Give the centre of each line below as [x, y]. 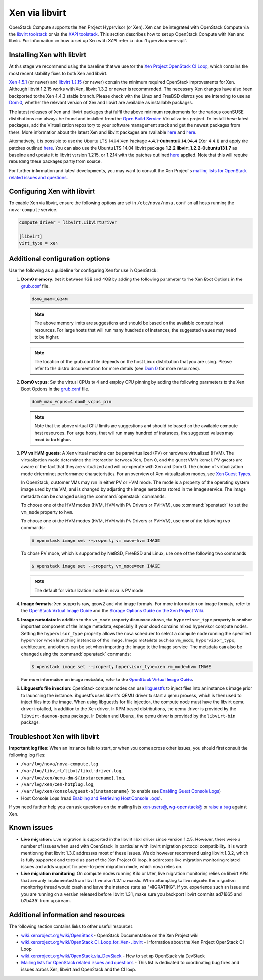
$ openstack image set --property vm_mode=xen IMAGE [96, 566]
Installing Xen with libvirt [48, 55]
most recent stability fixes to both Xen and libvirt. [58, 73]
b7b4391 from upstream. [46, 900]
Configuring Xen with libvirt [52, 191]
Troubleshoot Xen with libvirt [54, 736]
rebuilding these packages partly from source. [56, 161]
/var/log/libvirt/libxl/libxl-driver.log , [72, 771]
